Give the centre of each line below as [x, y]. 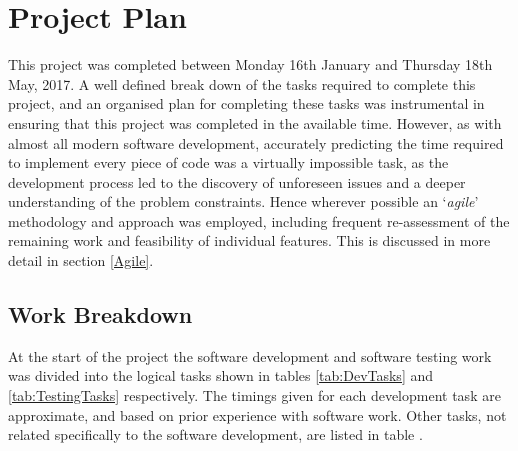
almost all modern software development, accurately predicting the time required [256, 142]
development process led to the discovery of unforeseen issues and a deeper [237, 181]
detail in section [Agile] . [81, 260]
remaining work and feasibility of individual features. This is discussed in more [249, 240]
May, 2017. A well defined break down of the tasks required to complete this [242, 83]
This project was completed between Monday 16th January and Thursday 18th [250, 64]
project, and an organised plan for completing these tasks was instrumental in [246, 103]
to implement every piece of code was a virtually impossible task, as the [228, 162]
